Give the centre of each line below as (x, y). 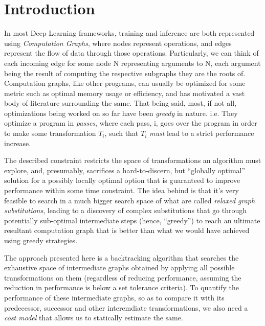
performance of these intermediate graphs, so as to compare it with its (114, 297)
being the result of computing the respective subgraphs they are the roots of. (125, 73)
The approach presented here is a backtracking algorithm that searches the (122, 257)
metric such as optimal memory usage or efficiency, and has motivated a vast (125, 93)
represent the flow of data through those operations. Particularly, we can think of (131, 53)
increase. (18, 143)
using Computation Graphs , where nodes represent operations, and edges (118, 43)
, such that (122, 133)
